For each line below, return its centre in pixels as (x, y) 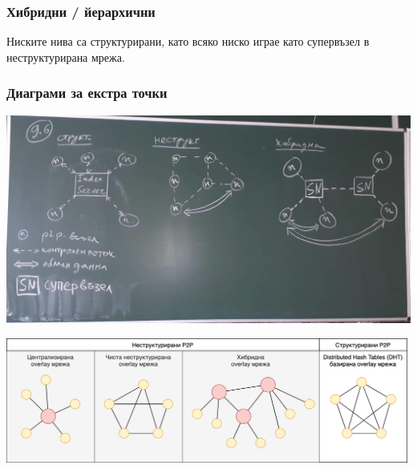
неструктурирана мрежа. (66, 57)
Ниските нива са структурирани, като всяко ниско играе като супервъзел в (188, 41)
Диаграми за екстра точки (87, 93)
